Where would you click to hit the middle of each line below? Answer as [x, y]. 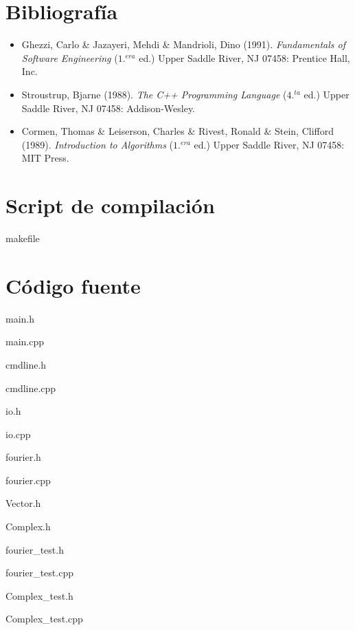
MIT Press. [45, 158]
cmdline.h [26, 364]
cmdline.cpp [31, 388]
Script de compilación [110, 205]
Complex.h [28, 526]
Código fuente [73, 285]
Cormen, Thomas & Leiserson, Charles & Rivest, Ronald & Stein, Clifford [177, 131]
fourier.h [23, 457]
